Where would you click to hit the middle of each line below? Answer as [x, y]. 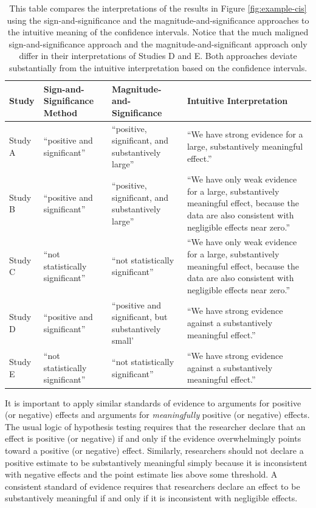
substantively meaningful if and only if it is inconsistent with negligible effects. [151, 498]
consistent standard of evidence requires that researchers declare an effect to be [153, 486]
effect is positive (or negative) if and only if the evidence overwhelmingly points [153, 438]
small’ [123, 340]
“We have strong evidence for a [245, 134]
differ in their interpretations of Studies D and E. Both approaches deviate [158, 56]
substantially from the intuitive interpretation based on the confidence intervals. [158, 67]
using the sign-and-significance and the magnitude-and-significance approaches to [158, 20]
